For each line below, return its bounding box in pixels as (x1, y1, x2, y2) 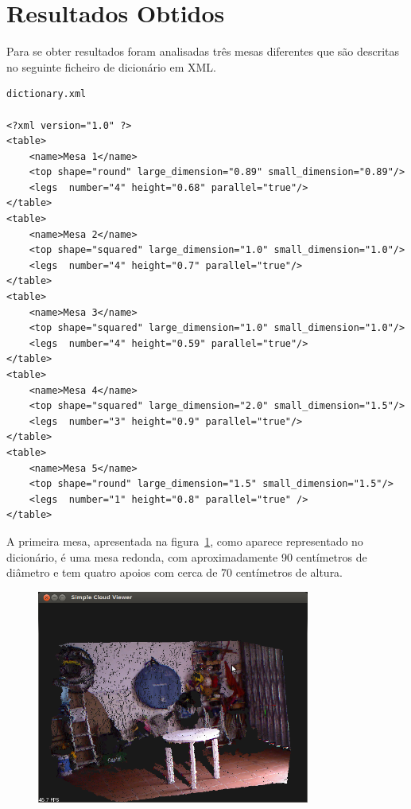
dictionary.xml (6, 88, 87, 100)
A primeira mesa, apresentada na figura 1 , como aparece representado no (6, 532, 363, 549)
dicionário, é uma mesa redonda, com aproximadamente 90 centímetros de (6, 548, 367, 565)
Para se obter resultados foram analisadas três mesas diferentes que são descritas (6, 43, 400, 60)
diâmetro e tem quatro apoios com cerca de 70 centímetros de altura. (6, 564, 343, 581)
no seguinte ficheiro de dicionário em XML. (6, 58, 217, 75)
